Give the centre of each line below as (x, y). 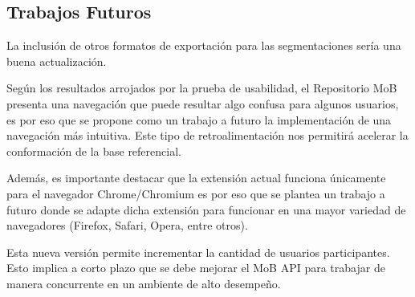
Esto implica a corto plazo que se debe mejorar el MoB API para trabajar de (196, 268)
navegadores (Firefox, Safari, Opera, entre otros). (127, 225)
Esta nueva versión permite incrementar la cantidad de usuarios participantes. (198, 252)
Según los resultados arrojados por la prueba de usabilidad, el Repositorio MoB (202, 88)
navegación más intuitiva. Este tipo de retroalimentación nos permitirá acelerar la (207, 135)
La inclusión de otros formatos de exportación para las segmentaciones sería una (204, 45)
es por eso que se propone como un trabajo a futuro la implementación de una (199, 119)
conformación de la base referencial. (94, 151)
